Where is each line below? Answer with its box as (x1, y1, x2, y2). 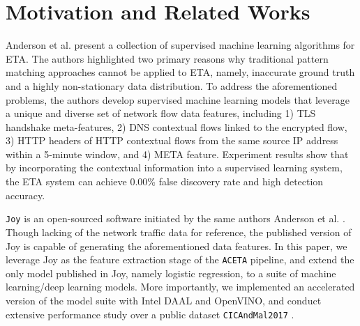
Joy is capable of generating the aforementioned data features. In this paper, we (6, 238, 347, 253)
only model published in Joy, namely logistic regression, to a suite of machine (6, 265, 336, 280)
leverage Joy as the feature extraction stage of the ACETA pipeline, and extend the (6, 252, 354, 267)
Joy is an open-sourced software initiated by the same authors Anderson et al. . (6, 211, 345, 226)
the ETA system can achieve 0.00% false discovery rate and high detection (6, 174, 324, 189)
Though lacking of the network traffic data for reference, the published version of (6, 224, 352, 239)
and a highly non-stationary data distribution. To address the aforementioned (6, 78, 338, 93)
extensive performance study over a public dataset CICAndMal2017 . (6, 306, 294, 321)
